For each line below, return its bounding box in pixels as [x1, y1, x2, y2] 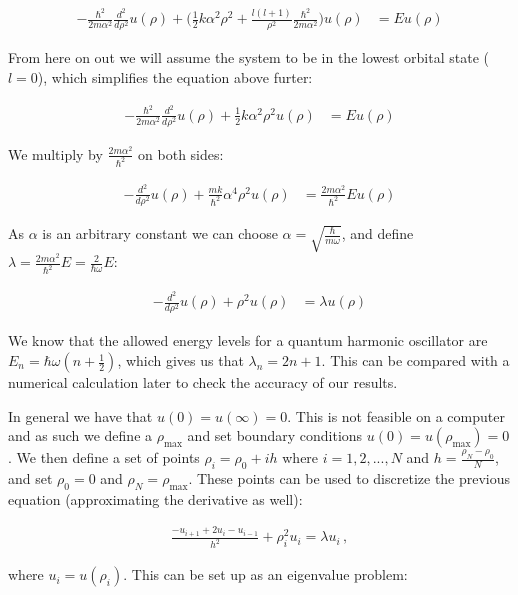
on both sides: [138, 143, 224, 164]
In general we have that [8, 405, 153, 426]
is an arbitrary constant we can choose [42, 223, 278, 244]
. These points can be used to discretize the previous [188, 468, 511, 488]
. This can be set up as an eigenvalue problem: [123, 564, 408, 585]
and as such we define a [8, 425, 153, 446]
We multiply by [8, 143, 103, 164]
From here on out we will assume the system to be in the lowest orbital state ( [8, 47, 489, 68]
